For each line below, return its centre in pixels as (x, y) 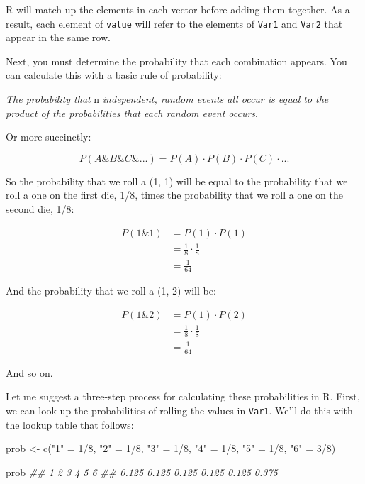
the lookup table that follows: (70, 424)
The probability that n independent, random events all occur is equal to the (167, 99)
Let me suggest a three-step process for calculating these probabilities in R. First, (183, 396)
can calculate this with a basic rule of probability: (114, 75)
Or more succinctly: (49, 137)
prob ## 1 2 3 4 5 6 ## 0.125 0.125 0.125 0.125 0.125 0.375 (142, 472)
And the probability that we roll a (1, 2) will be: (111, 291)
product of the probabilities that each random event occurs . (132, 112)
